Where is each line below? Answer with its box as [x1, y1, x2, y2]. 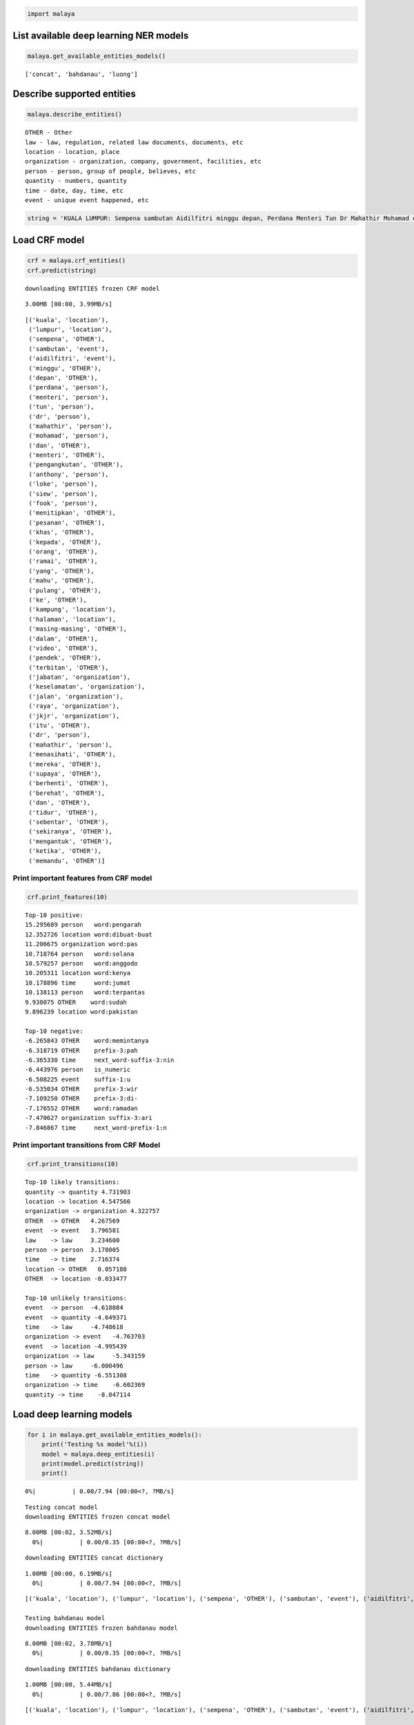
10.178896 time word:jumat [25, 978, 131, 987]
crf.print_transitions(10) [27, 1160, 119, 1168]
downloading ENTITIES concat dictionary [25, 1554, 164, 1562]
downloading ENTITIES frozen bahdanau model [25, 1624, 179, 1632]
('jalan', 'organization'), [28, 692, 124, 700]
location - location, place [25, 148, 120, 155]
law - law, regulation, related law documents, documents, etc [25, 138, 244, 146]
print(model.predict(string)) [41, 1459, 144, 1468]
